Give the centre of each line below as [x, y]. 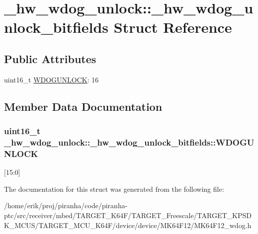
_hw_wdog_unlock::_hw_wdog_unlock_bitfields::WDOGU [129, 142]
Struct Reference [173, 27]
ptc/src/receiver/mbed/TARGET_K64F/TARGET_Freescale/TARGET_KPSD [128, 215]
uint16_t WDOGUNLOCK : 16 [51, 79]
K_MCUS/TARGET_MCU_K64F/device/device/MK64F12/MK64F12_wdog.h [128, 225]
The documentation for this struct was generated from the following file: [114, 189]
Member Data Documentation [83, 106]
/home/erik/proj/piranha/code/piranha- [66, 205]
